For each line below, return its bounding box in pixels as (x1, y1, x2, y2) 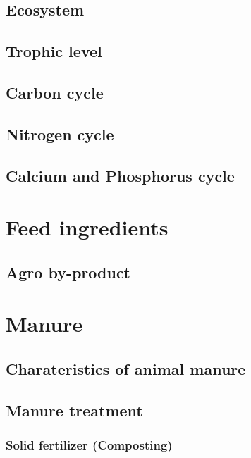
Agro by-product (6, 261, 131, 283)
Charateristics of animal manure (6, 357, 246, 379)
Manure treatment (6, 399, 143, 421)
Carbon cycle (6, 81, 104, 103)
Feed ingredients (6, 213, 169, 242)
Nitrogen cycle (6, 123, 114, 144)
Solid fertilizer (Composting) (6, 435, 173, 453)
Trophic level (6, 40, 102, 62)
